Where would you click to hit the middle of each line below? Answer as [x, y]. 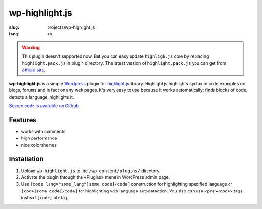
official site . [34, 70]
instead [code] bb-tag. [45, 198]
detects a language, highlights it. [41, 97]
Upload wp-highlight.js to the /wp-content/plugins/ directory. [91, 171]
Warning [31, 47]
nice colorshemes [39, 145]
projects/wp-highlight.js [71, 27]
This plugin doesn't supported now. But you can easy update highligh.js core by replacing [115, 56]
